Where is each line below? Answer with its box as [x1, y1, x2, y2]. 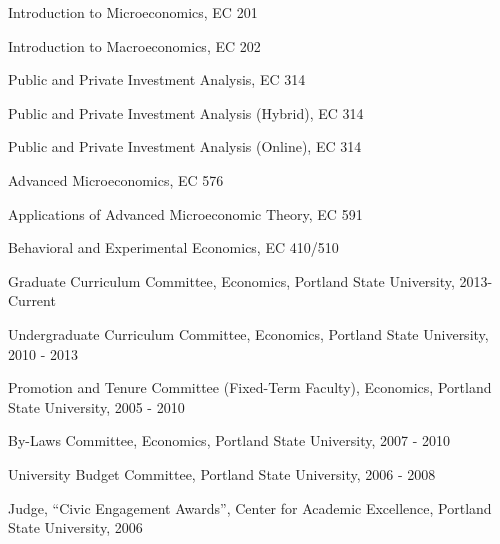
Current [8, 290, 56, 311]
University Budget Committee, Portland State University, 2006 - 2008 [8, 463, 436, 484]
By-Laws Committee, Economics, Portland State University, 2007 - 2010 [8, 430, 451, 451]
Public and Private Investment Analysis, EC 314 [8, 69, 306, 90]
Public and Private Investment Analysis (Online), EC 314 [8, 136, 362, 157]
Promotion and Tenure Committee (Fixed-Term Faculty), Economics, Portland [8, 377, 492, 398]
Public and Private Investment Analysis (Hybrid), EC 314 [8, 102, 364, 123]
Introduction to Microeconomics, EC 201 [8, 2, 258, 22]
